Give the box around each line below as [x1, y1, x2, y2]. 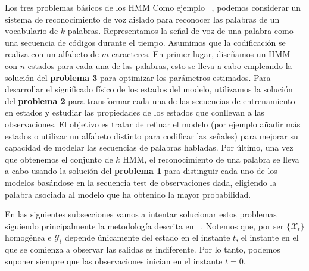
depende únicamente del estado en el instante [64, 231, 230, 244]
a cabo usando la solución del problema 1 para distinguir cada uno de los [5, 164, 277, 177]
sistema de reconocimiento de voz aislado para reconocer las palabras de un [5, 13, 280, 25]
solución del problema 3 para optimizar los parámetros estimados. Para [5, 71, 271, 83]
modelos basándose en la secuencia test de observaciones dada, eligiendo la [5, 176, 277, 188]
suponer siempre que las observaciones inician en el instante [5, 254, 223, 267]
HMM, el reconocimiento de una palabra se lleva [123, 152, 299, 165]
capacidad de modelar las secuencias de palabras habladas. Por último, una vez [5, 141, 294, 154]
